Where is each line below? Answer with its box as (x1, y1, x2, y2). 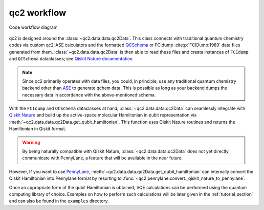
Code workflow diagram (9, 24, 58, 30)
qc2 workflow (9, 7, 66, 18)
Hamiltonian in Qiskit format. (9, 126, 66, 132)
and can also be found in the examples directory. (9, 198, 109, 204)
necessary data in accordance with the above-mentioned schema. (22, 92, 156, 97)
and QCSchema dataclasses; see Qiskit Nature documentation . (9, 56, 134, 62)
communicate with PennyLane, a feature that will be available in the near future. (22, 155, 183, 161)
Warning (22, 139, 40, 145)
